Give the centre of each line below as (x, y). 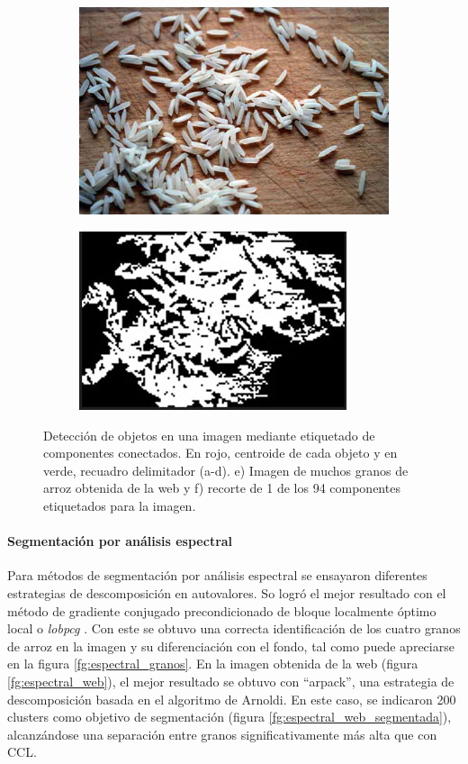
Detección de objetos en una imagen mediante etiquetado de (209, 435)
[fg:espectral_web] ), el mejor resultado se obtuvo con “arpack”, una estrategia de (231, 681)
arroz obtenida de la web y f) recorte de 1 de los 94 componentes (222, 488)
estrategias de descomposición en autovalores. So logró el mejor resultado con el (227, 593)
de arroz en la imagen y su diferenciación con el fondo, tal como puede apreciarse (231, 646)
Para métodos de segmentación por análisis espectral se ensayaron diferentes (217, 575)
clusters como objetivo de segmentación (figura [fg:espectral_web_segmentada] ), (229, 717)
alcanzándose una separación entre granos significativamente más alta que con (222, 734)
